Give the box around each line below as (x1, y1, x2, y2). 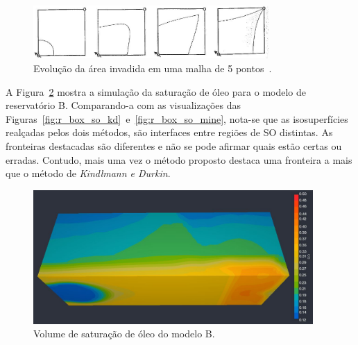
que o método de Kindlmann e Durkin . (6, 166, 171, 180)
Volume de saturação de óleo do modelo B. (33, 326, 215, 341)
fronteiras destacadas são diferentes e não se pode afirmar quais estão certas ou (6, 139, 342, 153)
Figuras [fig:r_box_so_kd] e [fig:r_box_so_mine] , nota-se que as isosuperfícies (6, 111, 348, 126)
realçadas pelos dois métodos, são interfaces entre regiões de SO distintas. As (6, 125, 333, 140)
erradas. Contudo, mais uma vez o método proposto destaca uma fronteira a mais (6, 152, 352, 167)
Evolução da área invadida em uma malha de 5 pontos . (33, 61, 272, 76)
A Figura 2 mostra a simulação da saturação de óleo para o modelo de (6, 84, 306, 99)
